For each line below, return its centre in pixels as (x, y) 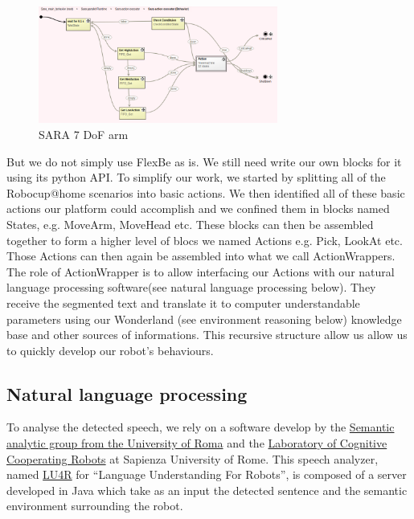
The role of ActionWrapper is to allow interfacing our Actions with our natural (201, 271)
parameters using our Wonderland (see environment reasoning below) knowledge (204, 319)
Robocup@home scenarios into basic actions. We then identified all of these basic (206, 192)
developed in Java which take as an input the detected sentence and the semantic (207, 490)
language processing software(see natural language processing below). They (191, 287)
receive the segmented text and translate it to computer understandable (183, 302)
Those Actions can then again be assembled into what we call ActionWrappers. (201, 256)
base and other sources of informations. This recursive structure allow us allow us (207, 335)
